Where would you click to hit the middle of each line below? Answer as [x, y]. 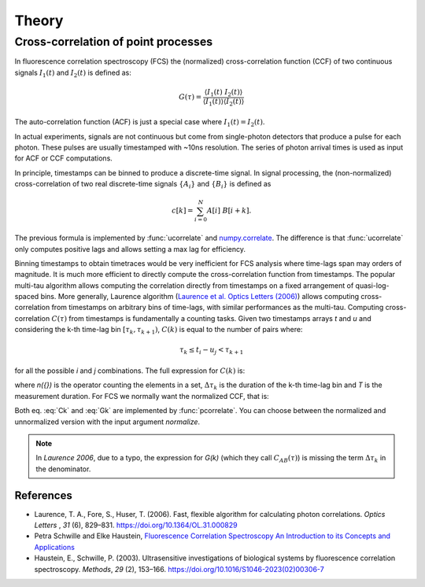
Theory [39, 20]
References [43, 495]
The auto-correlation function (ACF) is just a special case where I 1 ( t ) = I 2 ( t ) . [140, 123]
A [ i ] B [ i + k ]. [229, 211]
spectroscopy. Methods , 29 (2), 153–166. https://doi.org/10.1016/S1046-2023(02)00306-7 [179, 569]
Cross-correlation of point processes [114, 42]
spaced [27, 297]
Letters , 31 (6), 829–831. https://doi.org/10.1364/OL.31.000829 [136, 525]
